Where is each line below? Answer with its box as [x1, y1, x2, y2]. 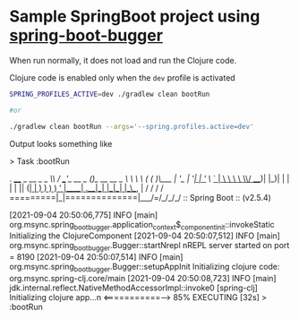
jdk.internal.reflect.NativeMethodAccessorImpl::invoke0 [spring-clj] [9, 282, 258, 293]
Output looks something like [9, 138, 113, 149]
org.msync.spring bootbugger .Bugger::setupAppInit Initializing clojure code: [9, 262, 280, 274]
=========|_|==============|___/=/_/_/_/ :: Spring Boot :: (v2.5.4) [9, 192, 271, 203]
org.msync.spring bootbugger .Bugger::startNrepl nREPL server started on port [9, 240, 290, 253]
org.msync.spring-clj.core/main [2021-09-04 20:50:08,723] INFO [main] [9, 272, 277, 283]
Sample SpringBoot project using [9, 6, 261, 27]
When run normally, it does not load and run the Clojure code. [9, 55, 237, 65]
